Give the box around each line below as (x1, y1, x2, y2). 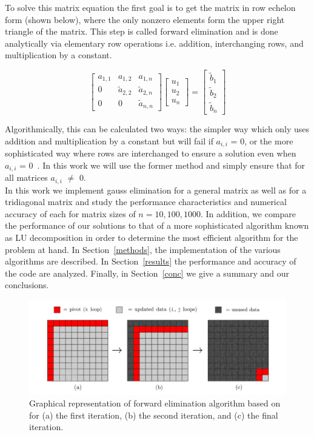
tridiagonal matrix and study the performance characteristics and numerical (5, 195, 287, 208)
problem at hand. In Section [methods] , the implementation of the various (5, 243, 281, 255)
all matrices (5, 171, 48, 184)
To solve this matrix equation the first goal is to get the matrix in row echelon (5, 1, 296, 13)
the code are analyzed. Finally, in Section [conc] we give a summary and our (5, 266, 290, 279)
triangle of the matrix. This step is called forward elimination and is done (5, 25, 278, 38)
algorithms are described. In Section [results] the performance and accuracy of (5, 255, 296, 268)
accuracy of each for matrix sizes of (5, 207, 136, 220)
